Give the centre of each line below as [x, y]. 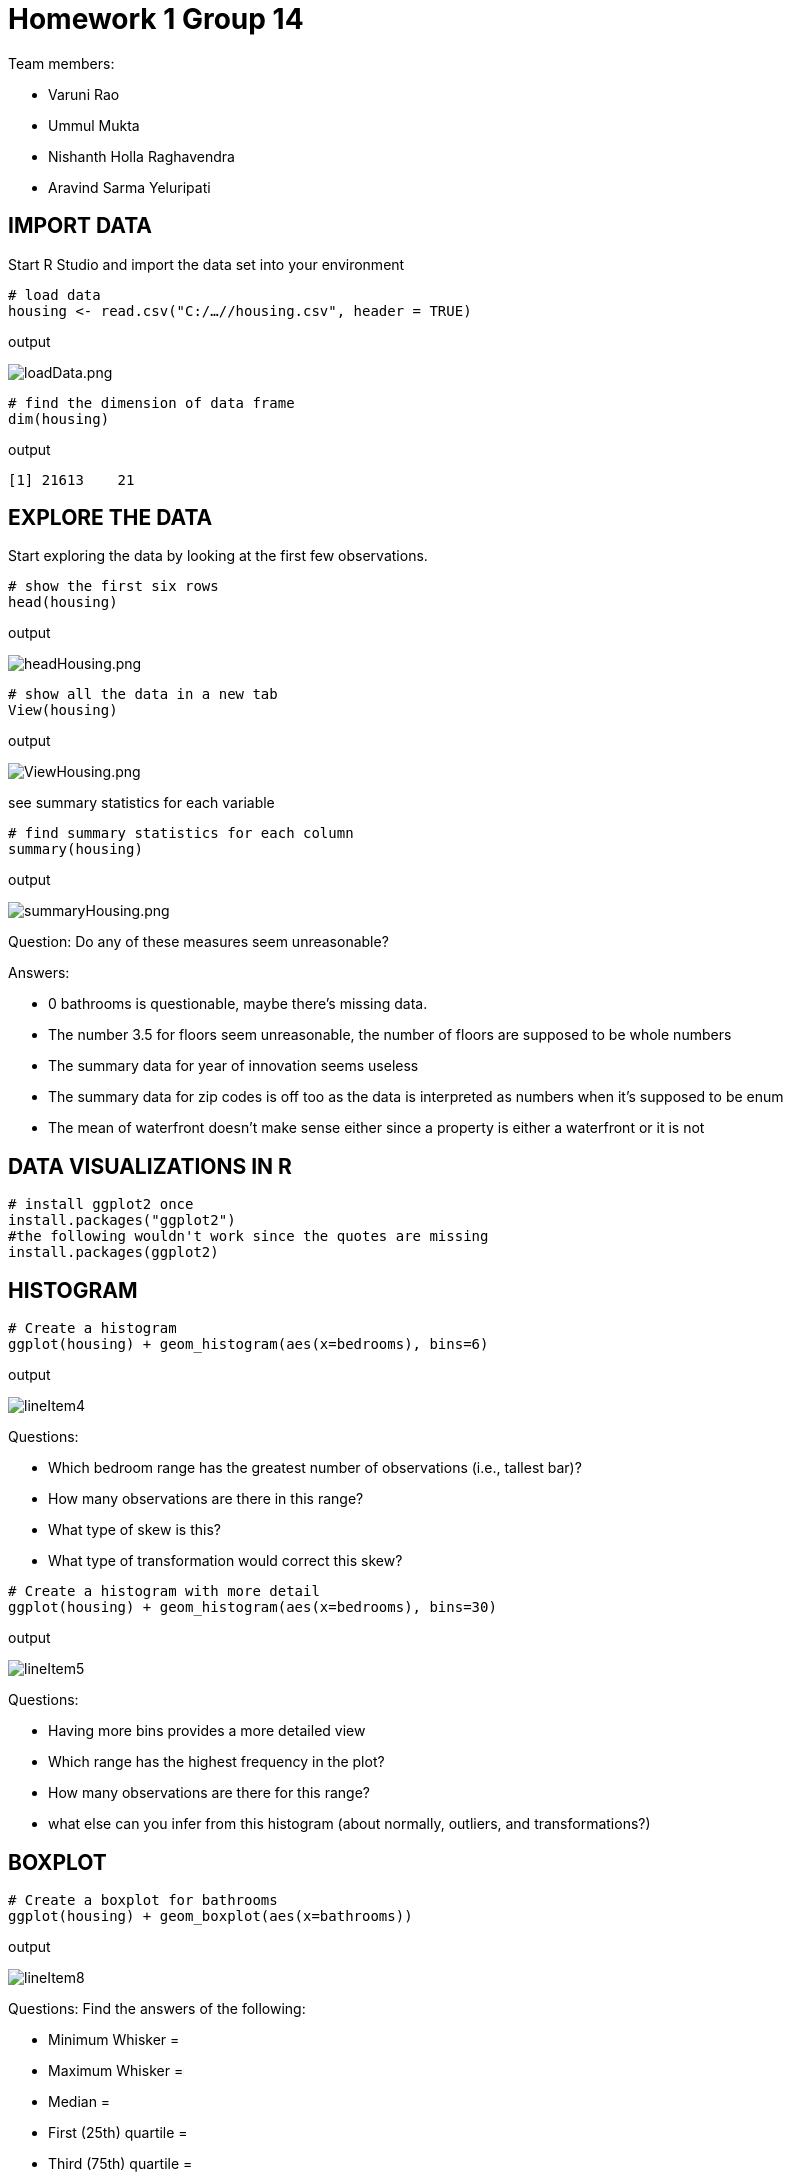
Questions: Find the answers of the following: [157, 2008]
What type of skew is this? [134, 1530]
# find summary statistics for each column [181, 833]
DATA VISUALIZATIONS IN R [150, 1166]
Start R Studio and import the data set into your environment [206, 264]
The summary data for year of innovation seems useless [233, 1066]
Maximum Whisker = [116, 2070]
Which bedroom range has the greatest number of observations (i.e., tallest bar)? [315, 1468]
